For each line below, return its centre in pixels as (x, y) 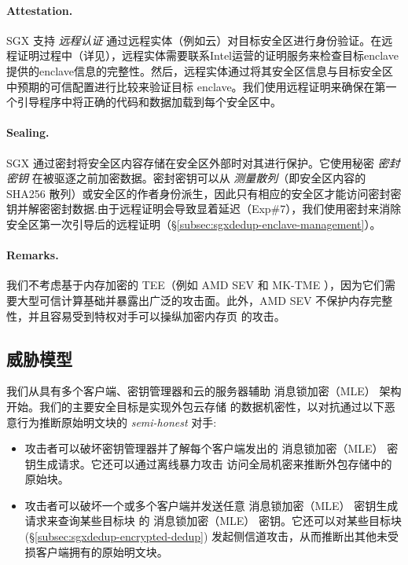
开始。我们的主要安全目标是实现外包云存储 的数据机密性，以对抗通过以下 (195, 406)
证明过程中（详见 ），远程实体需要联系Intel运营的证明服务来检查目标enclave (208, 55)
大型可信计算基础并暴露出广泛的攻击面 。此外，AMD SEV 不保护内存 (194, 300)
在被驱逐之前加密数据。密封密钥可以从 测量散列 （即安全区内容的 (199, 178)
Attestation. (40, 10)
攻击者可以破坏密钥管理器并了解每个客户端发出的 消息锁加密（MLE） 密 (211, 448)
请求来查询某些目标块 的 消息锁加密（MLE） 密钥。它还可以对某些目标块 (213, 521)
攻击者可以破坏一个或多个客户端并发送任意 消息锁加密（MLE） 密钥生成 (211, 505)
